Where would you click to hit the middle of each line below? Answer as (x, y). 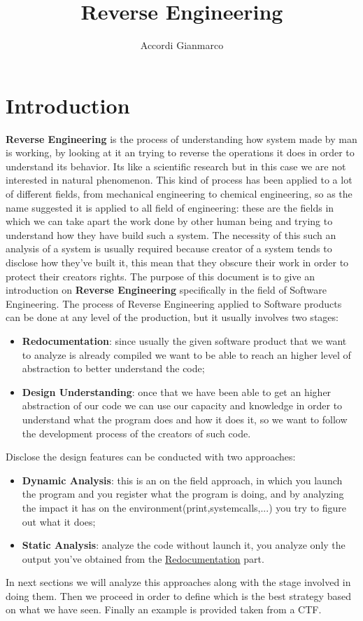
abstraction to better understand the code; (113, 368)
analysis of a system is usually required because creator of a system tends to (169, 248)
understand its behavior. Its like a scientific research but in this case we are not (176, 166)
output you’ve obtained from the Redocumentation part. (143, 558)
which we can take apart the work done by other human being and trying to (169, 221)
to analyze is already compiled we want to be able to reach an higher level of (186, 354)
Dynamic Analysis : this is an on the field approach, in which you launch (182, 480)
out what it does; (59, 521)
